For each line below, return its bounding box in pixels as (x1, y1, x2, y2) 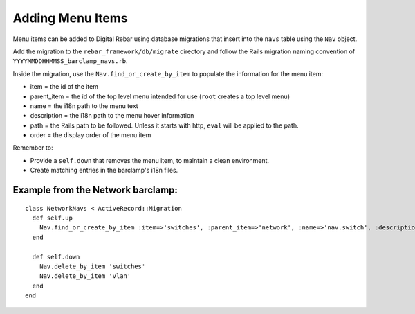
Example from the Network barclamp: (12, 184, 178, 196)
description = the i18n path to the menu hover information (30, 112, 194, 120)
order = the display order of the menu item (30, 131, 151, 139)
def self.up (32, 214, 73, 222)
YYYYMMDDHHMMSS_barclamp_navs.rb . (12, 57, 128, 65)
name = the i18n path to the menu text (30, 101, 138, 110)
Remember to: (12, 143, 53, 152)
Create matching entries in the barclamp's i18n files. (30, 166, 178, 175)
